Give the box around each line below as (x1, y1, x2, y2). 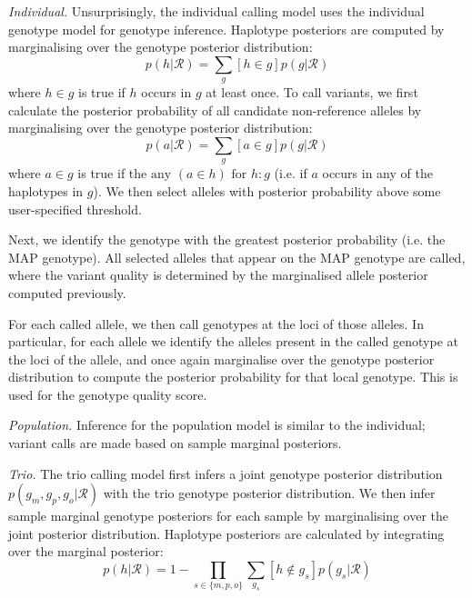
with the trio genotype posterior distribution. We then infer (103, 483, 436, 503)
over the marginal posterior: (8, 542, 164, 561)
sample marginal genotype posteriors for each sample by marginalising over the (8, 506, 448, 525)
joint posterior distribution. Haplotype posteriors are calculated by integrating (8, 523, 445, 543)
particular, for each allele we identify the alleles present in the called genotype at (8, 332, 458, 351)
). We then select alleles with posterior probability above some (93, 181, 441, 200)
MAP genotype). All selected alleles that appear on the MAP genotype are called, (8, 247, 466, 266)
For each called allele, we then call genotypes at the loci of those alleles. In (8, 314, 424, 333)
